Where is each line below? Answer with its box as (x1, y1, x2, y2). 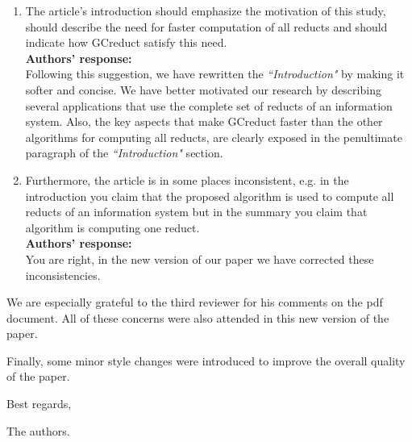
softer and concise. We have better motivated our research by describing (25, 81, 381, 98)
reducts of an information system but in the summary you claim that (25, 203, 368, 220)
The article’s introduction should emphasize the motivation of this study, (25, 2, 386, 19)
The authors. (6, 422, 70, 439)
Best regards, (6, 395, 72, 412)
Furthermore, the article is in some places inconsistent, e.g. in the (25, 171, 349, 188)
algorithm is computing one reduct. (25, 219, 200, 236)
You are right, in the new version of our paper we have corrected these (25, 250, 374, 267)
